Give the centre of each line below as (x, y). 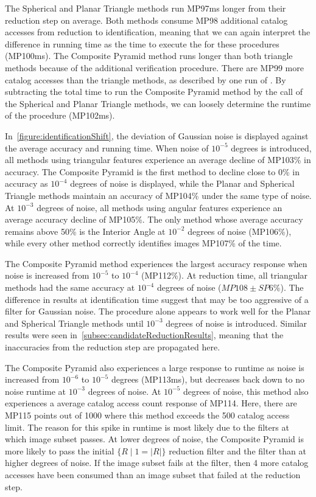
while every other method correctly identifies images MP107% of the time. (143, 243)
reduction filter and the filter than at (237, 450)
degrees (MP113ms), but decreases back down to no (208, 379)
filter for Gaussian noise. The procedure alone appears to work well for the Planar (158, 311)
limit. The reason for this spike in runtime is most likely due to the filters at (147, 427)
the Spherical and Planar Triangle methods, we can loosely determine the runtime (158, 103)
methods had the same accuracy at (70, 287)
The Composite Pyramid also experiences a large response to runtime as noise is (155, 367)
